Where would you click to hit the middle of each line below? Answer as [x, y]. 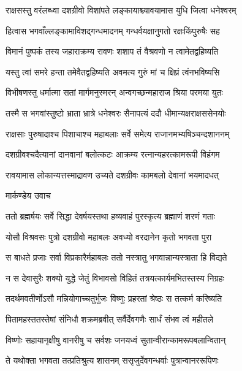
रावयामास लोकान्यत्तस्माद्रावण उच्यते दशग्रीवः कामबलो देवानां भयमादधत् [112, 174]
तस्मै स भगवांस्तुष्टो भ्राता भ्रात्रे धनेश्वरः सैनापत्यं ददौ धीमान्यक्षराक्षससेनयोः [116, 113]
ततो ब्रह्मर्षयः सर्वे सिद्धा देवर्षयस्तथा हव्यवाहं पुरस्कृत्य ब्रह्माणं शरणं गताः [111, 216]
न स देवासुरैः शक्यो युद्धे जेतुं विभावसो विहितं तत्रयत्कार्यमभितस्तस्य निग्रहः [115, 277]
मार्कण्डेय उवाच [28, 195]
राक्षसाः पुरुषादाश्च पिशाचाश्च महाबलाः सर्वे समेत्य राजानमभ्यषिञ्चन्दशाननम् [118, 133]
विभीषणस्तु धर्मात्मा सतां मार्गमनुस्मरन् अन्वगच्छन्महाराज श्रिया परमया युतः [114, 92]
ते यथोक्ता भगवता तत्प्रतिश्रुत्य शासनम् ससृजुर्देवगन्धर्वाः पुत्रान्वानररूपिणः [112, 360]
